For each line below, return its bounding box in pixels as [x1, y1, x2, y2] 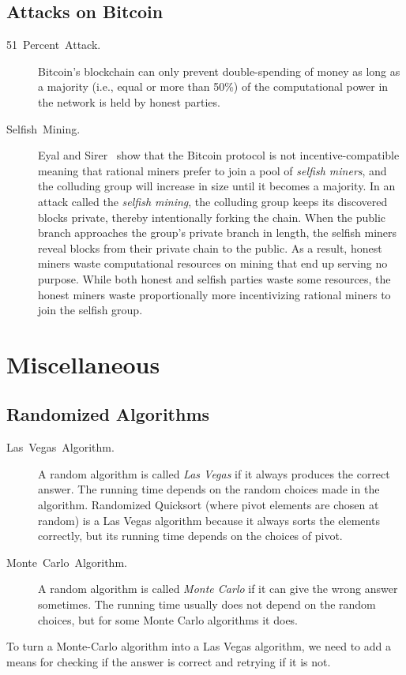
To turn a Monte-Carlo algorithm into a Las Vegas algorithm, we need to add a [6, 638, 391, 654]
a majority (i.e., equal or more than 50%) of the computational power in [38, 78, 389, 95]
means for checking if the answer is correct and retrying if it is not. [6, 653, 331, 669]
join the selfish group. [38, 302, 143, 318]
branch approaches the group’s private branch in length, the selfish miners [38, 224, 397, 241]
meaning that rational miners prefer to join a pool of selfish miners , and [38, 162, 387, 178]
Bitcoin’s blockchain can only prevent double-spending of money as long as [38, 62, 400, 79]
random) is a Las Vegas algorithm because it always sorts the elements [38, 512, 380, 528]
